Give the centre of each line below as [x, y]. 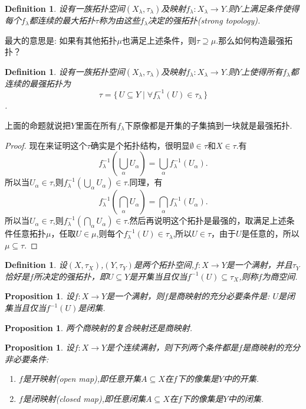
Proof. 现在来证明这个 [46, 145]
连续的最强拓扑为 [38, 83]
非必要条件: [27, 359]
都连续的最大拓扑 [62, 20]
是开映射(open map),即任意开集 [82, 379]
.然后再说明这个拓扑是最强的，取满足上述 [207, 220]
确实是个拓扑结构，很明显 [140, 145]
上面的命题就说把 [38, 125]
